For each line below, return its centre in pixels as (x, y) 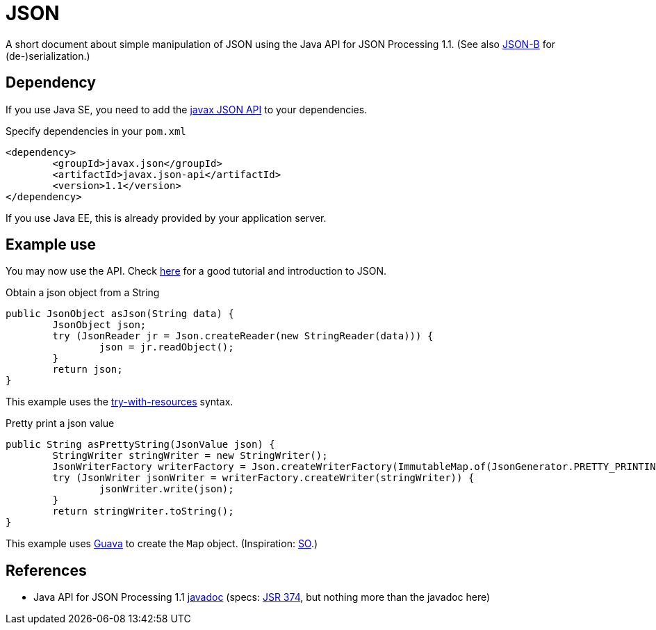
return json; (88, 370)
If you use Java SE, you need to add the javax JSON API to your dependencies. (187, 109)
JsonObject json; (99, 325)
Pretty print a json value (60, 423)
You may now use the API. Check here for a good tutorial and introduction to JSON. (196, 271)
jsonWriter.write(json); (166, 489)
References (46, 570)
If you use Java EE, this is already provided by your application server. (166, 218)
